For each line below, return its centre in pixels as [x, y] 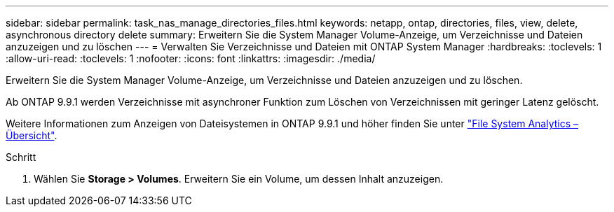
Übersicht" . [32, 135]
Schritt [21, 157]
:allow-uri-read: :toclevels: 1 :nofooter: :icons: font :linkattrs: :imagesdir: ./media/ [191, 58]
